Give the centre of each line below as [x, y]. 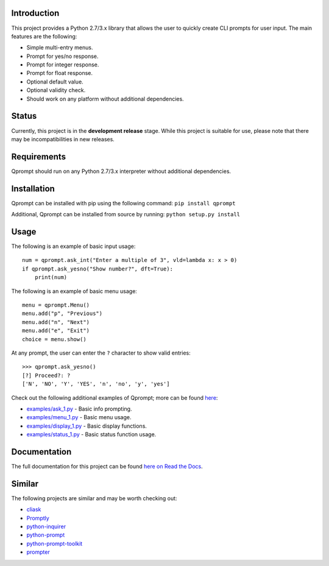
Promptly [38, 518]
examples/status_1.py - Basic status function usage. [91, 434]
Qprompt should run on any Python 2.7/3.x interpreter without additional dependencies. [121, 171]
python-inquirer [46, 526]
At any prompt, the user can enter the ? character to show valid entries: [101, 353]
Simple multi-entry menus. [60, 48]
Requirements [39, 156]
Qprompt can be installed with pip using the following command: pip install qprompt [123, 203]
